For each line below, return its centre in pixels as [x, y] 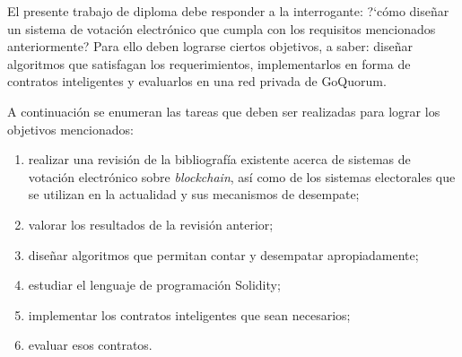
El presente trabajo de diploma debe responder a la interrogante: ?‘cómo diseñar [228, 11]
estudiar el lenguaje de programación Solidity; [154, 285]
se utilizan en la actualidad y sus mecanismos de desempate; [194, 194]
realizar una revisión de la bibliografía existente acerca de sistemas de [219, 159]
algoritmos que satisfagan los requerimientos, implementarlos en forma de [209, 63]
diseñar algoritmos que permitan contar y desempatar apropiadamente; [223, 254]
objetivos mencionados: [70, 129]
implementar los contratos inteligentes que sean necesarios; [189, 314]
